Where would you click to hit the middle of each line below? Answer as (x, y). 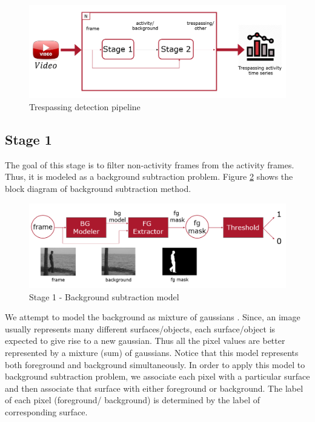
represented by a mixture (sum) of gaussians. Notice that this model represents (152, 352)
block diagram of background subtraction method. (98, 189)
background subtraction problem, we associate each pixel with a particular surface (157, 376)
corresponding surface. (46, 411)
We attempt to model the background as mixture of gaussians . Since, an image (153, 317)
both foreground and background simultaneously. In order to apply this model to (155, 364)
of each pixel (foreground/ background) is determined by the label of (133, 400)
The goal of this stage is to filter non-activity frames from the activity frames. (150, 164)
